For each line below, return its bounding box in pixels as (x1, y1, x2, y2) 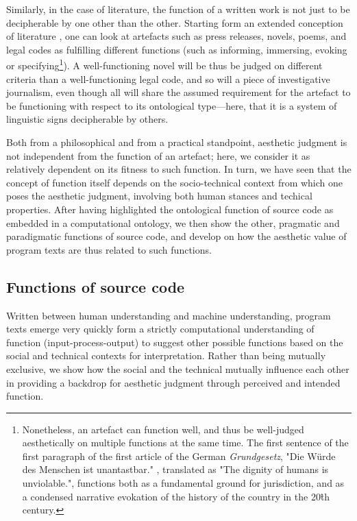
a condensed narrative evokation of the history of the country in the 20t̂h (22, 489, 330, 503)
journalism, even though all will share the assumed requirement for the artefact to (6, 85, 351, 99)
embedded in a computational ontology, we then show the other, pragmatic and (6, 215, 340, 230)
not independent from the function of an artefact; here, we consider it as (6, 148, 310, 162)
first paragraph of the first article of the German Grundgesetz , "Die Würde (22, 448, 336, 463)
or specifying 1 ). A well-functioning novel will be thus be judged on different (6, 56, 323, 73)
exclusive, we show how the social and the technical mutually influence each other (6, 361, 349, 376)
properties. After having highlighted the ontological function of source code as (6, 202, 334, 216)
